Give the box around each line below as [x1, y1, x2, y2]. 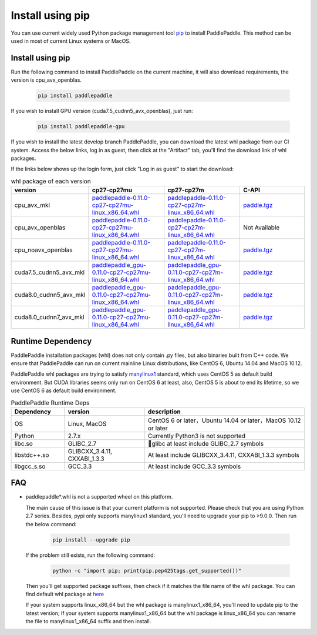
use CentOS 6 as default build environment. [11, 387, 117, 394]
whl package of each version [11, 177, 91, 185]
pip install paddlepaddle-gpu [38, 123, 125, 130]
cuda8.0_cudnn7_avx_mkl [14, 313, 85, 322]
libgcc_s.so [14, 462, 46, 470]
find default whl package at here [25, 590, 104, 597]
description [147, 407, 181, 416]
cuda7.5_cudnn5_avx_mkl [14, 268, 85, 276]
